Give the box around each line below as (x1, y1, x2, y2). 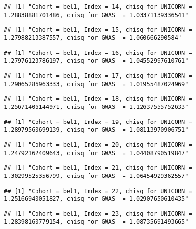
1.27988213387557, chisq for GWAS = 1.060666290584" (4, 34, 182, 41)
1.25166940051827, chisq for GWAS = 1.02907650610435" (4, 195, 189, 203)
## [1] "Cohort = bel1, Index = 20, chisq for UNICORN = (4, 141, 192, 148)
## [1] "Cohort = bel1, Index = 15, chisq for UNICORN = (4, 26, 192, 34)
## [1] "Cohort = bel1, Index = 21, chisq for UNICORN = (4, 164, 192, 172)
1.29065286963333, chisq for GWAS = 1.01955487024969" (4, 80, 189, 88)
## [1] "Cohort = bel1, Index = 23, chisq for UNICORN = (4, 210, 192, 217)
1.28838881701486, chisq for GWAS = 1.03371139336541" (4, 11, 189, 18)
